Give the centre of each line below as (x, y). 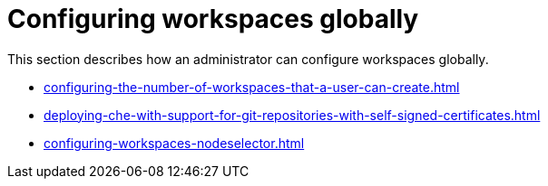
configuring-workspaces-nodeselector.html (174, 143)
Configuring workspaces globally (213, 19)
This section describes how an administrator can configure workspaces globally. (248, 59)
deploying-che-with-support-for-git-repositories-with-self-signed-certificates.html (292, 115)
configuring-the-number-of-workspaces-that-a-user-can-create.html (252, 87)
